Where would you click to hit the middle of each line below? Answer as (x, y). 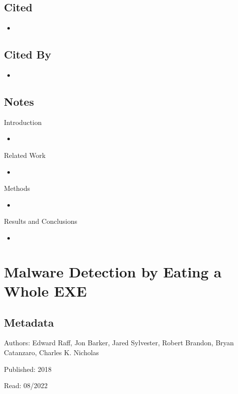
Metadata (29, 322)
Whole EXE (45, 290)
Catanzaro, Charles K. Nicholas (52, 352)
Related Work (25, 155)
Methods (17, 188)
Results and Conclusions (41, 221)
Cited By (28, 54)
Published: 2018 (28, 369)
